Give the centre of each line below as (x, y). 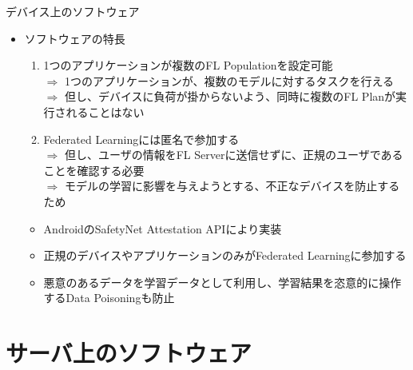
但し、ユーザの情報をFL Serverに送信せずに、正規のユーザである (234, 155)
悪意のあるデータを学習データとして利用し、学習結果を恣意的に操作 (222, 282)
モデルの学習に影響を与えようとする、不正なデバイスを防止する (232, 186)
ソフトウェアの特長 (75, 38)
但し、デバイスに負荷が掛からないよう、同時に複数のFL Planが (230, 96)
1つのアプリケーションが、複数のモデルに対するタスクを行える (229, 80)
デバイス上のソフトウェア (73, 11)
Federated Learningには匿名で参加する (141, 139)
